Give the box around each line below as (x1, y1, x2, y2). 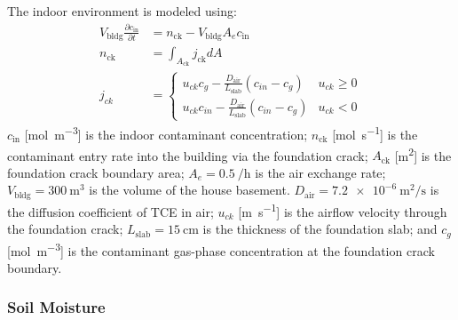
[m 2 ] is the (394, 143, 452, 164)
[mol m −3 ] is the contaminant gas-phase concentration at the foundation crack (7, 238, 435, 260)
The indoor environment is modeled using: (7, 2, 237, 20)
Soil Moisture (7, 296, 106, 318)
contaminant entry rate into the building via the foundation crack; (7, 146, 368, 164)
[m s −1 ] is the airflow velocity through (238, 199, 447, 220)
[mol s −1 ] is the (332, 123, 418, 143)
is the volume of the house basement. (89, 180, 290, 199)
